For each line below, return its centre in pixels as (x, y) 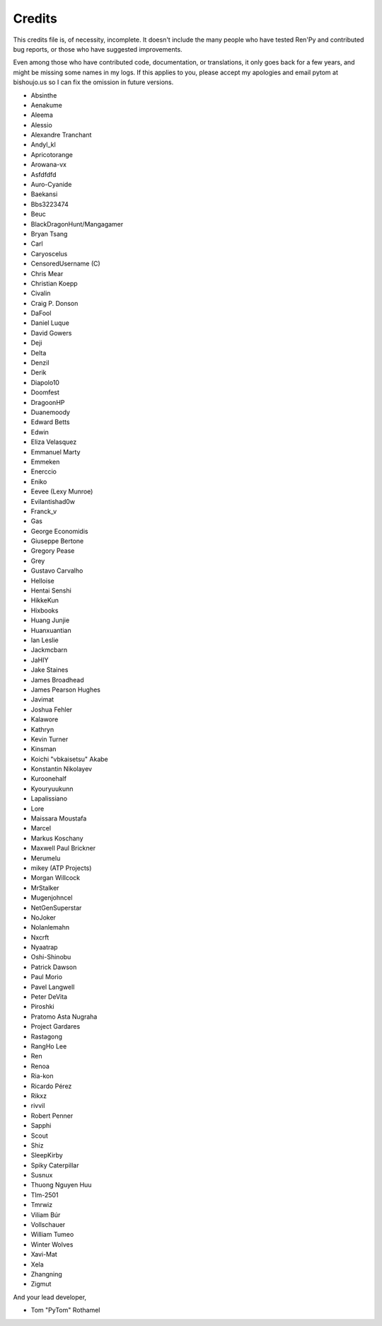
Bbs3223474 (50, 204)
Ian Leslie (45, 640)
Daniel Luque (50, 323)
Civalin (41, 293)
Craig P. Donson (54, 303)
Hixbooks (45, 610)
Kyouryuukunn (52, 789)
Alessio (41, 125)
